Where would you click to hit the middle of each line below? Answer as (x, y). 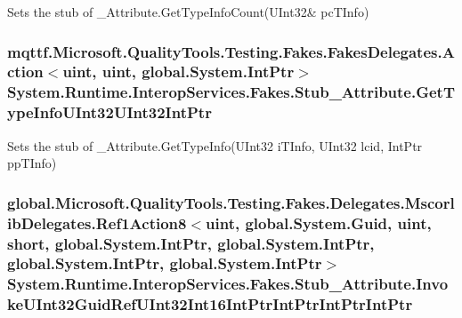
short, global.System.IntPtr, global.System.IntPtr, (191, 243)
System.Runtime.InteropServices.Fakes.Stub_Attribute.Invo (228, 284)
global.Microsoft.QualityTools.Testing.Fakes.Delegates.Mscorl (231, 202)
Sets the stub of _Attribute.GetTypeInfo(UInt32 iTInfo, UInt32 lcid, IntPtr (215, 145)
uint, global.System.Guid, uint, (319, 223)
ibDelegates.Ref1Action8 (97, 223)
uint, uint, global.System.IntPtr (178, 72)
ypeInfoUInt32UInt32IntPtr (109, 112)
